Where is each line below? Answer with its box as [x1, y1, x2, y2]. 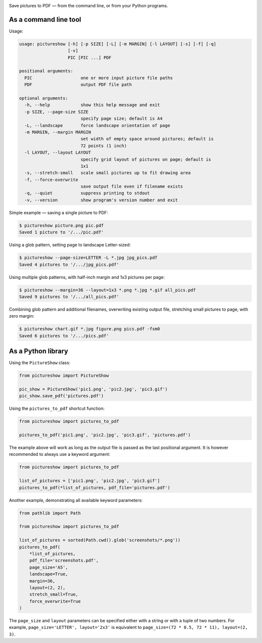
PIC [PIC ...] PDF [67, 55, 112, 60]
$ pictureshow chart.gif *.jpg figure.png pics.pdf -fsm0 [19, 326, 160, 332]
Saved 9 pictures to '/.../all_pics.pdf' [19, 294, 119, 299]
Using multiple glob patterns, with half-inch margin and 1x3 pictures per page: [9, 274, 165, 280]
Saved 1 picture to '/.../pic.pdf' [19, 229, 104, 235]
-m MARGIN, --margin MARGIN [24, 129, 91, 135]
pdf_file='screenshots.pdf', [29, 558, 99, 563]
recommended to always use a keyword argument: [9, 451, 111, 457]
